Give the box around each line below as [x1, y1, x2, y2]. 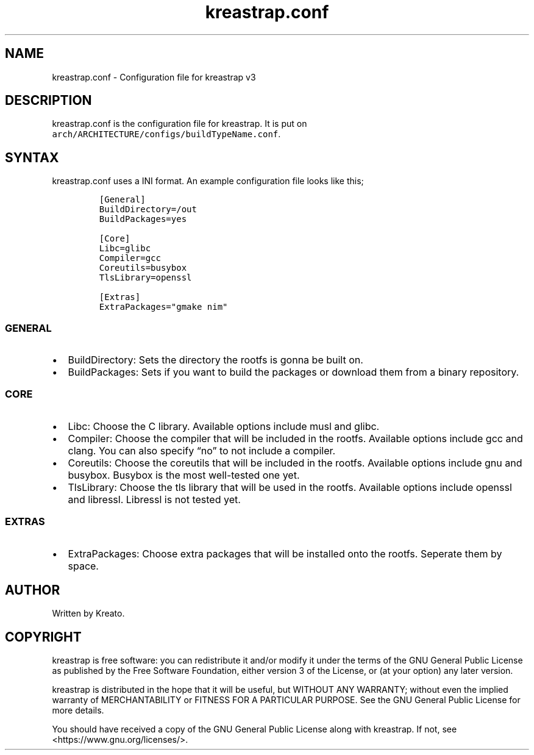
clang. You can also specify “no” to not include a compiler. [68, 444, 336, 457]
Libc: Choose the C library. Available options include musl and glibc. [68, 420, 380, 432]
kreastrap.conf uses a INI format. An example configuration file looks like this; [52, 176, 364, 187]
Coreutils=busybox [99, 263, 187, 273]
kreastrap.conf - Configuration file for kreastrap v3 [52, 71, 256, 82]
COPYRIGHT [5, 629, 82, 645]
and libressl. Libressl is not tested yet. [68, 493, 241, 506]
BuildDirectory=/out [99, 204, 197, 215]
